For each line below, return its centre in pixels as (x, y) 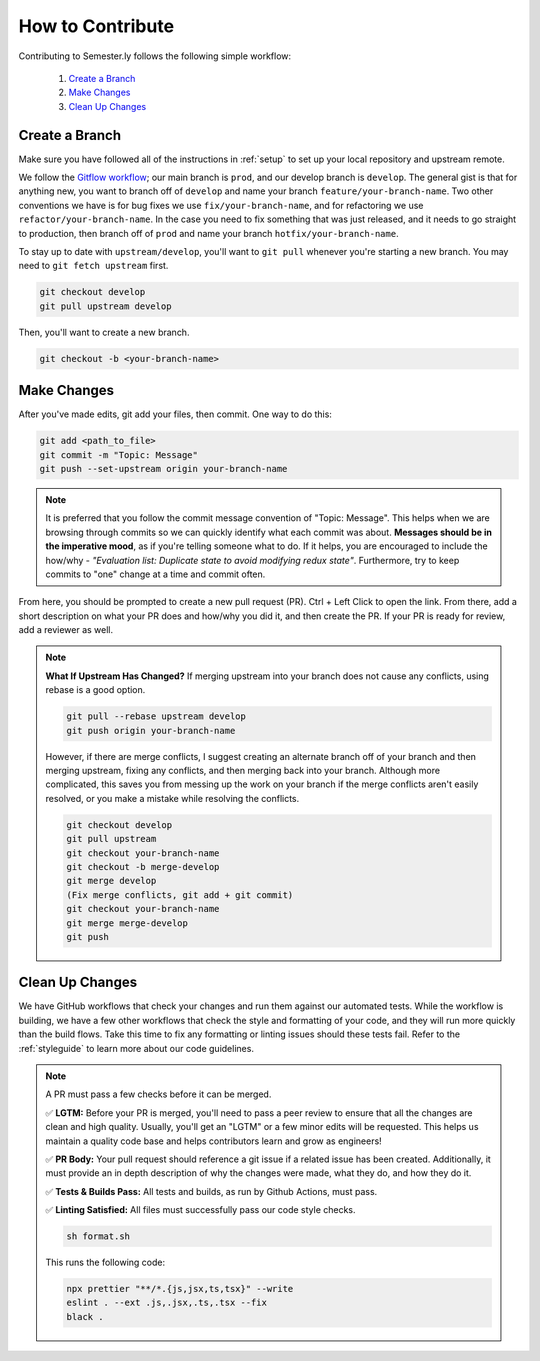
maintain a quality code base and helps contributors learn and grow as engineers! (213, 1141)
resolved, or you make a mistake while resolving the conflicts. (172, 798)
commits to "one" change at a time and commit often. (155, 574)
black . (85, 1316)
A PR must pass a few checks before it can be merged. (158, 1094)
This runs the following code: (105, 1262)
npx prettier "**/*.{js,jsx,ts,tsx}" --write (180, 1289)
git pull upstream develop (105, 306)
